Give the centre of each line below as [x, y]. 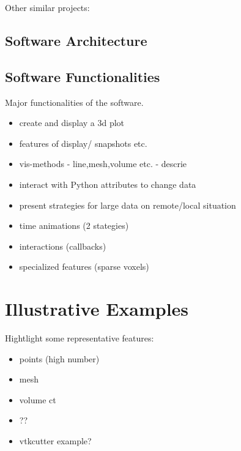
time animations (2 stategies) [74, 225]
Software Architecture [76, 40]
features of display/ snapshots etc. [83, 143]
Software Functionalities [83, 76]
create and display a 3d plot [72, 123]
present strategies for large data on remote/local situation [128, 205]
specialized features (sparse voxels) [84, 266]
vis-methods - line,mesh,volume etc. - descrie [103, 164]
